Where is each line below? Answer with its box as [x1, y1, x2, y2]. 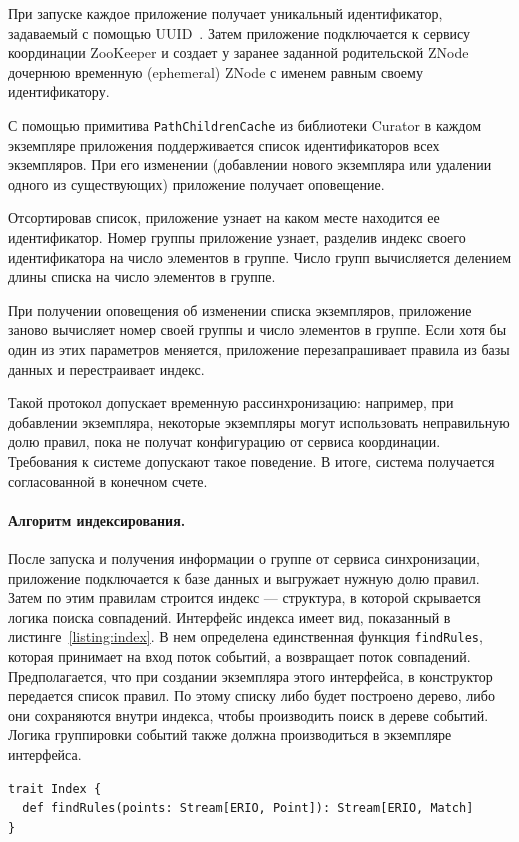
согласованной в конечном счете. [8, 470, 208, 491]
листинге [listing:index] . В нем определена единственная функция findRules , [8, 626, 483, 647]
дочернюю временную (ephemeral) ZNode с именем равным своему [8, 61, 423, 82]
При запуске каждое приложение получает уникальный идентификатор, [8, 3, 443, 23]
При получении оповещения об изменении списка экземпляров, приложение [8, 299, 472, 320]
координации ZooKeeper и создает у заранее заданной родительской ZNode [8, 42, 469, 63]
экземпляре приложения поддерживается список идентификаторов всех [8, 134, 440, 155]
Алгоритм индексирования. [8, 509, 186, 530]
